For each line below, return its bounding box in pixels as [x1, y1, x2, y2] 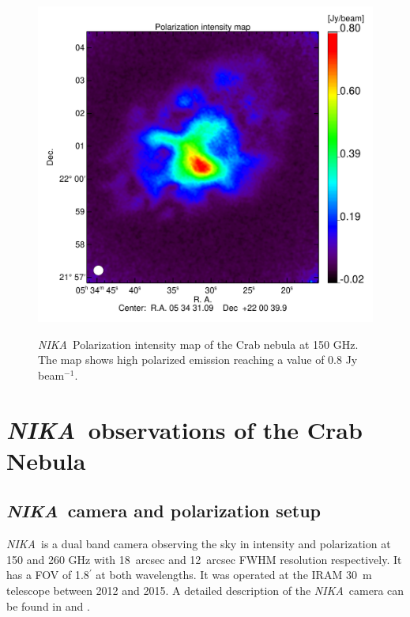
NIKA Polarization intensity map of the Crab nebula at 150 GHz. [38, 335, 359, 352]
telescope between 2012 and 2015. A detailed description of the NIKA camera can [6, 582, 404, 599]
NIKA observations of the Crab [6, 413, 363, 446]
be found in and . [6, 597, 90, 614]
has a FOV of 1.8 [6, 566, 89, 583]
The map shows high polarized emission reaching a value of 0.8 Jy [38, 351, 358, 368]
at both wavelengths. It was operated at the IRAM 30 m [96, 566, 372, 583]
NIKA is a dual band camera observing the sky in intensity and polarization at [6, 536, 391, 552]
